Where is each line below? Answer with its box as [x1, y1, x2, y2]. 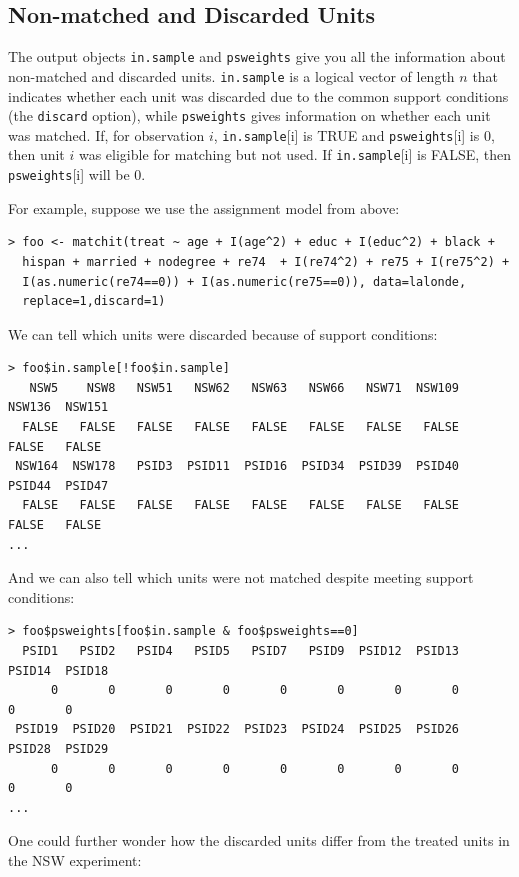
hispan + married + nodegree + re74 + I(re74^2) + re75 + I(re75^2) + [22, 254, 510, 269]
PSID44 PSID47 [8, 478, 109, 493]
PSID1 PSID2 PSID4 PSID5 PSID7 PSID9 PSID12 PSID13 [22, 644, 460, 659]
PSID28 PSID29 [8, 741, 109, 756]
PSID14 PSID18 [8, 663, 109, 678]
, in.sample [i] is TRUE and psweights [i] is [213, 124, 480, 145]
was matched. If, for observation [8, 124, 205, 145]
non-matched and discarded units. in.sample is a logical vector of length [8, 65, 455, 86]
